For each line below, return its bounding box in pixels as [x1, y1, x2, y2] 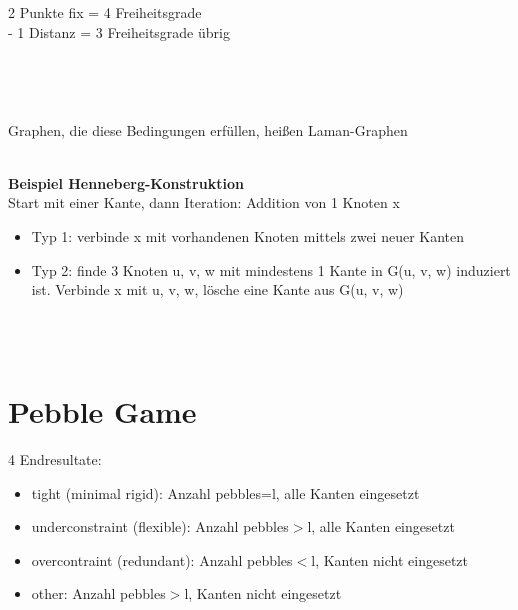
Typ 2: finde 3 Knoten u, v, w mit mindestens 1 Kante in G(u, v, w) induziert [31, 259, 511, 280]
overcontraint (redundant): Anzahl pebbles [31, 549, 293, 570]
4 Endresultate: [8, 449, 102, 470]
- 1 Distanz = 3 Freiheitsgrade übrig [8, 21, 230, 42]
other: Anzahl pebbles [31, 583, 166, 604]
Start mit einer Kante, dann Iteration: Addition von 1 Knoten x [8, 192, 400, 213]
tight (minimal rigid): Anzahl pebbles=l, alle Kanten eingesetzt [31, 482, 420, 503]
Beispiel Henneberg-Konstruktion [8, 172, 244, 193]
